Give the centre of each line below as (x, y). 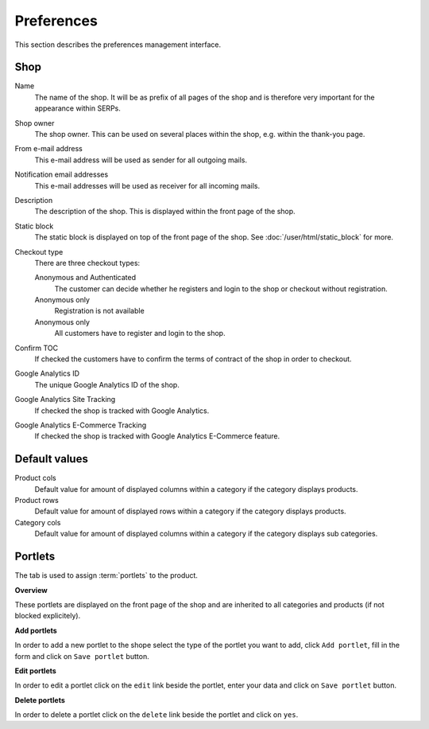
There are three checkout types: (87, 263)
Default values (52, 459)
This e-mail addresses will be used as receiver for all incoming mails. (147, 185)
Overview (31, 590)
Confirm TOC (37, 348)
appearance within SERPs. (77, 108)
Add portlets (36, 630)
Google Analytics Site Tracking (65, 400)
